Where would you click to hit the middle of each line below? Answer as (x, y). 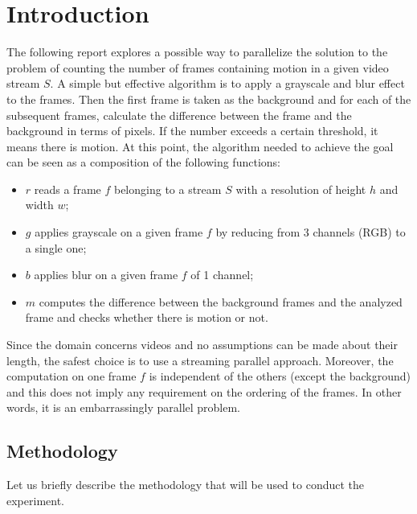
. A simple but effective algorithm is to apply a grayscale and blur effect (227, 83)
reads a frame (67, 189)
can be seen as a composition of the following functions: (143, 162)
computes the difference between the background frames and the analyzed (221, 301)
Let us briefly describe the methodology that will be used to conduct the (186, 485)
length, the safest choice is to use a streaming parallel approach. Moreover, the (200, 360)
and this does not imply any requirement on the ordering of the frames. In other (204, 391)
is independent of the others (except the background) (280, 376)
